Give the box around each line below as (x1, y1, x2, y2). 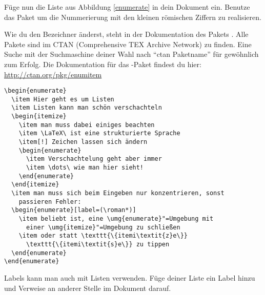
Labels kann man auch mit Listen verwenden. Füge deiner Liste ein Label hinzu (4, 272, 255, 283)
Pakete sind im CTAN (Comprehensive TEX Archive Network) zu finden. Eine (4, 38, 252, 49)
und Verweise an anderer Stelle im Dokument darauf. (4, 282, 171, 293)
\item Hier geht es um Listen (11, 95, 114, 103)
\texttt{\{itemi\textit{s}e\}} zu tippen (26, 240, 170, 248)
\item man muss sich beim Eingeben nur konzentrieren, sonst (11, 189, 225, 197)
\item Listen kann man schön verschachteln (11, 104, 162, 112)
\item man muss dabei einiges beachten (18, 121, 155, 129)
